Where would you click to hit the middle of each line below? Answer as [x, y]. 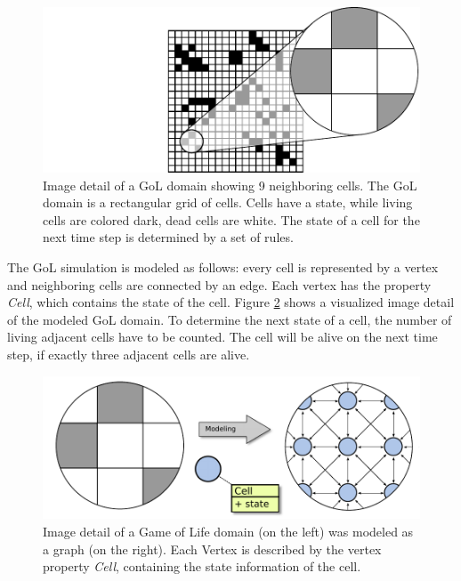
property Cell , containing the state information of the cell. [202, 566]
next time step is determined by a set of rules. [168, 237]
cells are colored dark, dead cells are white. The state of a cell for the [231, 219]
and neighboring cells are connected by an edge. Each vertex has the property [219, 284]
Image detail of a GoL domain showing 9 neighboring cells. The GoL [230, 185]
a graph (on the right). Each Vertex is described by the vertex [212, 549]
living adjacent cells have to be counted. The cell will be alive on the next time [222, 337]
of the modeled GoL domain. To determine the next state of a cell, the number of [230, 319]
